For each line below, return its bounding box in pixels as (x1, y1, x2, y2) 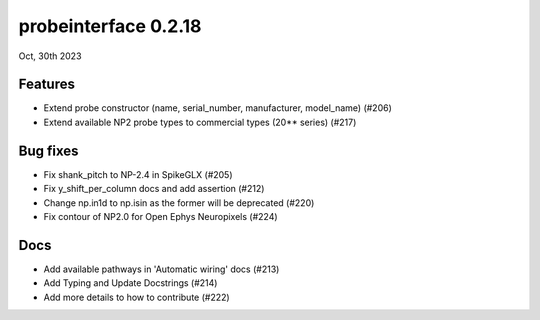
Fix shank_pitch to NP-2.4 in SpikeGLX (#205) (43, 168, 234, 180)
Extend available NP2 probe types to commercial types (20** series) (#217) (43, 116, 357, 128)
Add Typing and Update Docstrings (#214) (43, 277, 218, 289)
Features (18, 76, 75, 93)
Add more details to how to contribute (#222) (43, 291, 230, 303)
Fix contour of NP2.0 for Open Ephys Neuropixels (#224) (43, 210, 279, 222)
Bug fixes (18, 142, 79, 159)
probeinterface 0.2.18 (18, 15, 202, 37)
